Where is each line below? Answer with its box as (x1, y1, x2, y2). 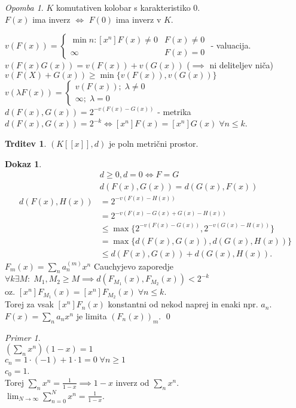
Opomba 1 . (5, 1, 44, 13)
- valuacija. (210, 39, 251, 52)
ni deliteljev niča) (209, 59, 274, 71)
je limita (76, 309, 107, 322)
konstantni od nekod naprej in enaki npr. (108, 298, 258, 310)
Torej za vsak (5, 298, 54, 310)
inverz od (115, 376, 149, 388)
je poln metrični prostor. (108, 137, 199, 149)
